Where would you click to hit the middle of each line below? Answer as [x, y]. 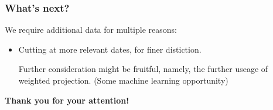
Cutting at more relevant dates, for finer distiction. [110, 49]
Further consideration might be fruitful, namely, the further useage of [143, 69]
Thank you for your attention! [67, 100]
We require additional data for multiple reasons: [91, 30]
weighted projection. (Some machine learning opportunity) [123, 80]
